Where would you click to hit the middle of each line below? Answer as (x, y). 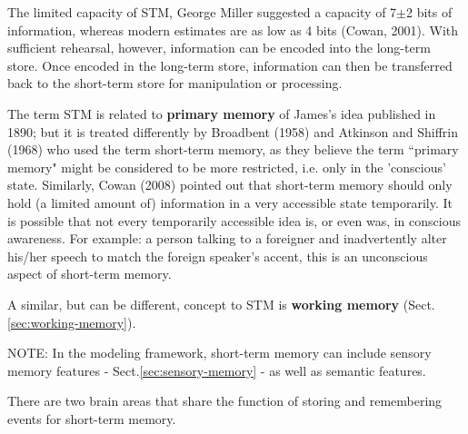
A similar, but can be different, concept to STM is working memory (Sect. (221, 304)
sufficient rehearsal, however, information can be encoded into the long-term (219, 48)
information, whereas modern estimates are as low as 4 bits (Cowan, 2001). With (233, 30)
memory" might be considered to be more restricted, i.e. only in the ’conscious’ (227, 167)
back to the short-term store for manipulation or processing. (175, 83)
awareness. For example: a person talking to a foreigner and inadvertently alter (227, 238)
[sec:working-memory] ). (72, 322)
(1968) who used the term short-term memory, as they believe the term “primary (233, 149)
